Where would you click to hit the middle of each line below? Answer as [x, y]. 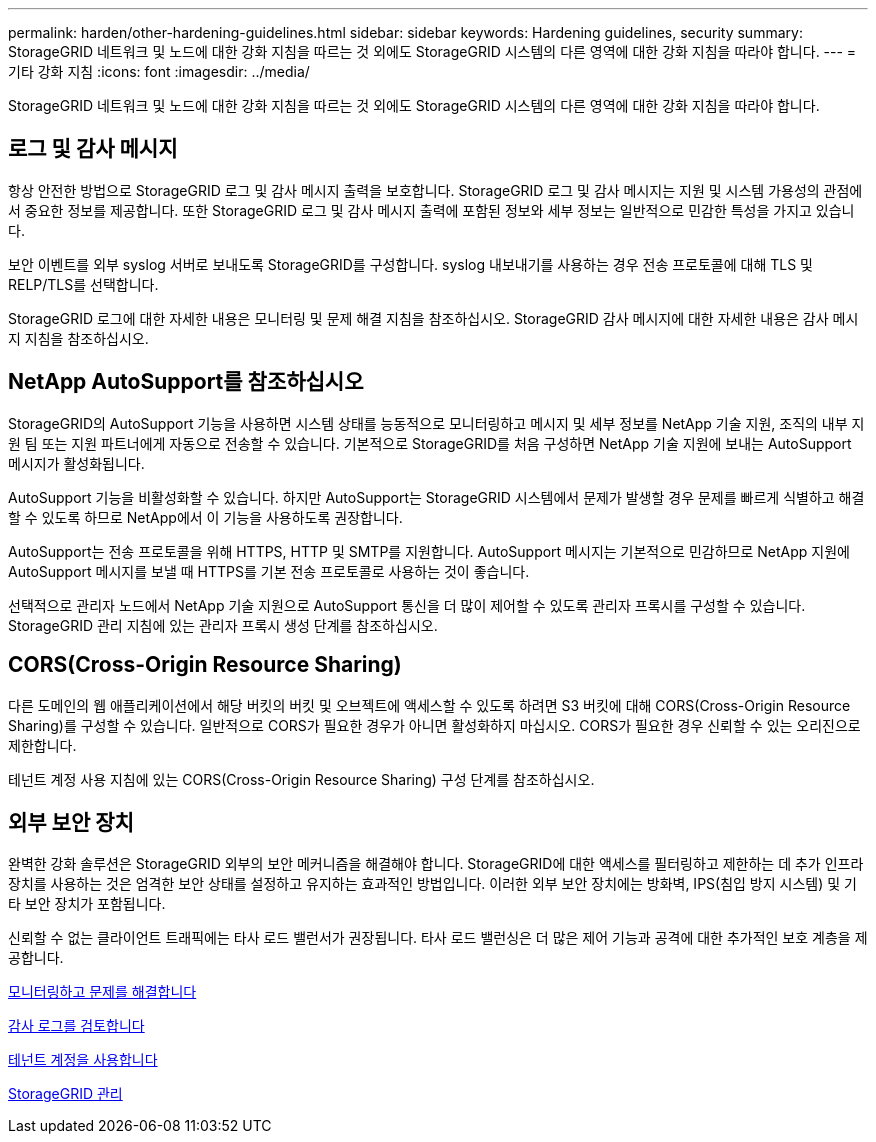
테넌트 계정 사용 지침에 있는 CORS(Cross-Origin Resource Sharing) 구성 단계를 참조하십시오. [301, 779]
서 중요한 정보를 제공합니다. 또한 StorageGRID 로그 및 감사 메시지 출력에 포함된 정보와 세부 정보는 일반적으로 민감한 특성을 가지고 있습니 [431, 210]
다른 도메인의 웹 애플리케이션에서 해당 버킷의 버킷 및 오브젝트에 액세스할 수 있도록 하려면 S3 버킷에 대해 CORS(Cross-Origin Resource [429, 705]
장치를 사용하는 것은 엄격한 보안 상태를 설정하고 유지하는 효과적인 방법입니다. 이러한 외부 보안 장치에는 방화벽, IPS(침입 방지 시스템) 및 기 [432, 884]
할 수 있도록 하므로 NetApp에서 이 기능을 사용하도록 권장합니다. [205, 517]
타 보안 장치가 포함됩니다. [87, 904]
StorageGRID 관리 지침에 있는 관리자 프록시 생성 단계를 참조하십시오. [223, 625]
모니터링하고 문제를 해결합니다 [102, 992]
